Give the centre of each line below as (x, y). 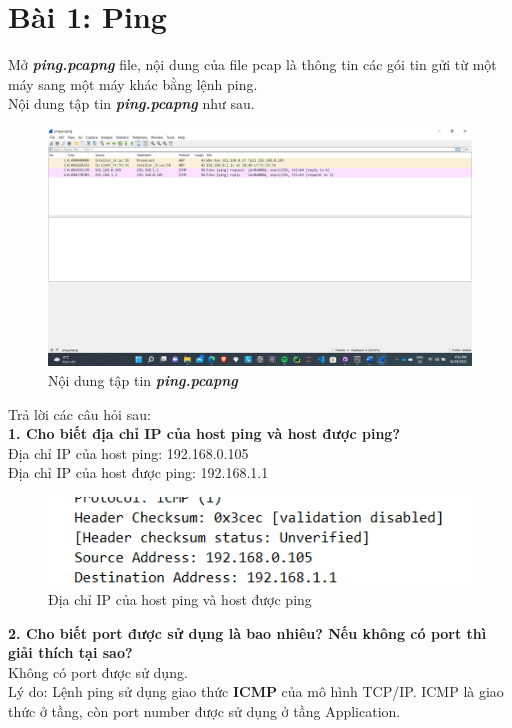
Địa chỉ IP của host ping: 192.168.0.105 (128, 452)
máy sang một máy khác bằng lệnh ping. (133, 83)
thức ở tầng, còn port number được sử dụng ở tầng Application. (204, 710)
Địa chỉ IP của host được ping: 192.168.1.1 (138, 472)
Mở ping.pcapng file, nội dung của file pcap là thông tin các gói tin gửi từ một (252, 64)
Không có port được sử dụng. (98, 671)
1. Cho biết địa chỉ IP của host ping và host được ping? (204, 433)
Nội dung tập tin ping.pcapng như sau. (131, 103)
